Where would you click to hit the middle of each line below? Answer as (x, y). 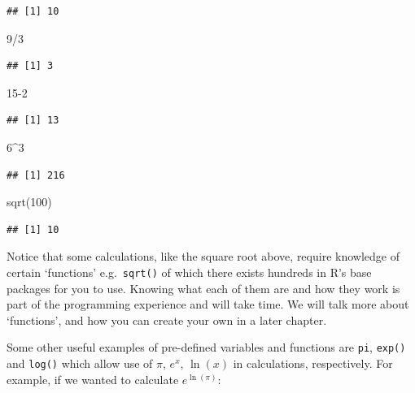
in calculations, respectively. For (313, 363)
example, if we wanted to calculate (93, 379)
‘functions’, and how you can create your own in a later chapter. (167, 320)
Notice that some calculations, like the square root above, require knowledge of (203, 256)
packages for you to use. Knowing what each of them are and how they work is (203, 288)
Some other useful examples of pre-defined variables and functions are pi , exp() (206, 347)
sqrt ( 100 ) (29, 202)
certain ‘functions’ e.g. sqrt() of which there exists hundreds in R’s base (189, 272)
